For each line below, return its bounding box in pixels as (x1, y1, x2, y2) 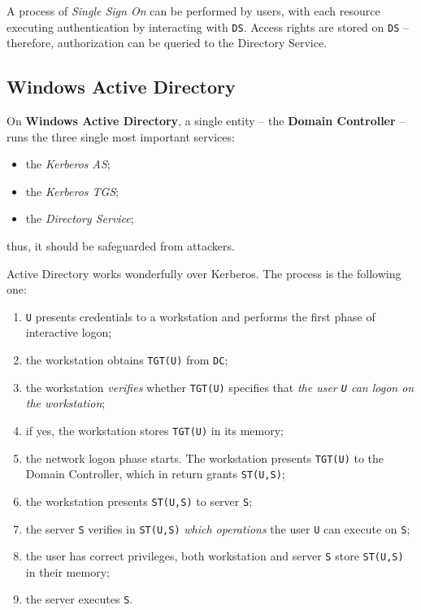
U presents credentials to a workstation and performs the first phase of (25, 307, 375, 325)
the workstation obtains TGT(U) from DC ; (25, 351, 228, 368)
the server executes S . (25, 590, 133, 608)
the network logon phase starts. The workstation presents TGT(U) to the (25, 449, 384, 466)
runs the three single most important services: (7, 128, 235, 145)
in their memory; (25, 563, 110, 580)
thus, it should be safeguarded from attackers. (7, 237, 235, 255)
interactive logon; (25, 324, 112, 341)
